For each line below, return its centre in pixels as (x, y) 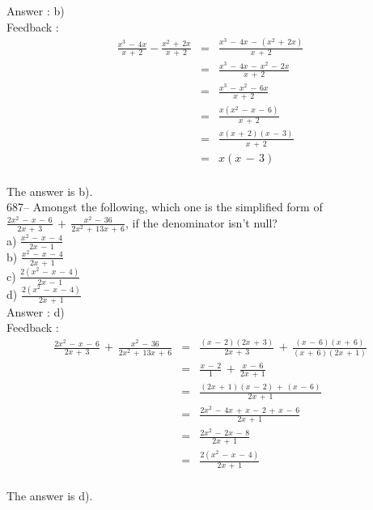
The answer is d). (50, 496)
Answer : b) (36, 11)
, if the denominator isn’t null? (201, 222)
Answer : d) (36, 311)
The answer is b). (50, 191)
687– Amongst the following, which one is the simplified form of (165, 207)
